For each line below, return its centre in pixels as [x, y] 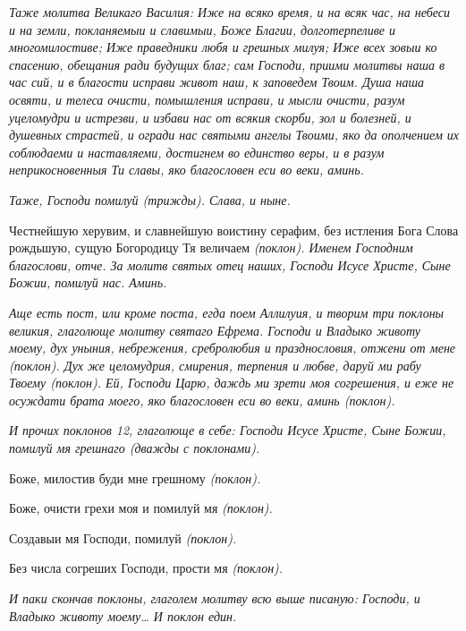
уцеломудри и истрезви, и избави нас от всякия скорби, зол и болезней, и [210, 117]
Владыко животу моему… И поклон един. [123, 615]
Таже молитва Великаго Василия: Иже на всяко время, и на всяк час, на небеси [230, 12]
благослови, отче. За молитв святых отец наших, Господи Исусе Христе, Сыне [230, 264]
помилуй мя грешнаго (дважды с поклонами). [135, 448]
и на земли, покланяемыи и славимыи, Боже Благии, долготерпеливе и [202, 29]
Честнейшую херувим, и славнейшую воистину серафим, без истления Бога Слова [234, 230]
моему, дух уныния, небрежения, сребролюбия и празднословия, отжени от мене [233, 348]
